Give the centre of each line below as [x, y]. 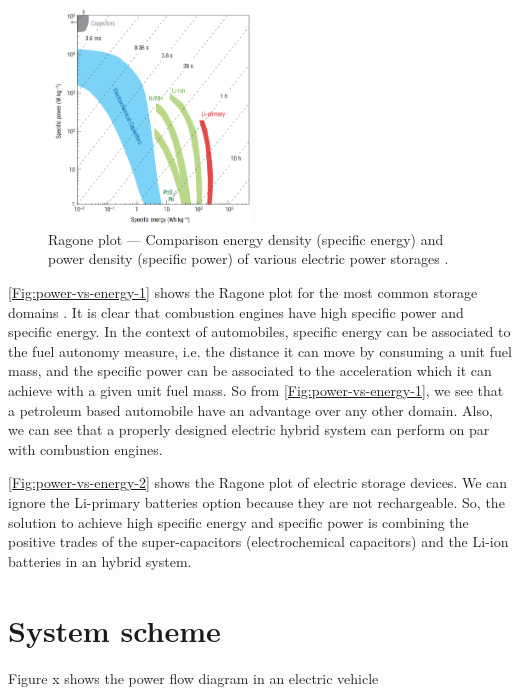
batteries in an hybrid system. [100, 560]
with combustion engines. [85, 448]
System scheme [114, 629]
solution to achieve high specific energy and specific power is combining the [238, 521]
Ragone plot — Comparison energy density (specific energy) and [246, 238]
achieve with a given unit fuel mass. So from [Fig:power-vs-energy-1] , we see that [256, 390]
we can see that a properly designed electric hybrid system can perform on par [249, 429]
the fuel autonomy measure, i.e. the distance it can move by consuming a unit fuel [260, 350]
